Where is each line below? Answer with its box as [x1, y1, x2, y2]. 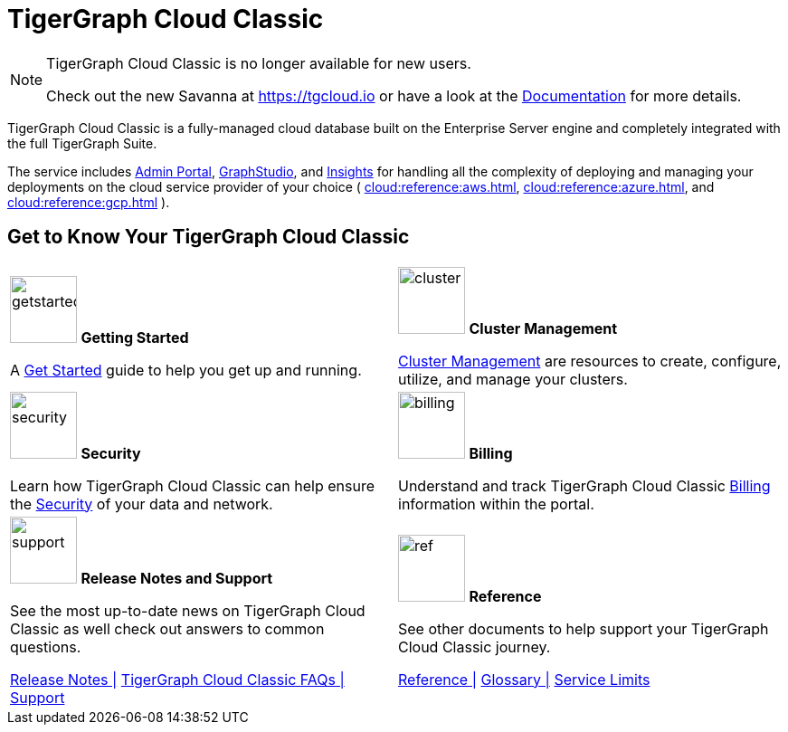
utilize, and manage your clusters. [398, 369, 628, 388]
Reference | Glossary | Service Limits [398, 670, 650, 689]
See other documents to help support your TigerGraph [398, 619, 769, 638]
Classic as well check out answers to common [10, 619, 325, 638]
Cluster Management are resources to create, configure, [398, 351, 782, 370]
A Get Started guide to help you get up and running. [10, 360, 362, 379]
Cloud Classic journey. [398, 637, 551, 656]
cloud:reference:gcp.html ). [7, 194, 170, 210]
